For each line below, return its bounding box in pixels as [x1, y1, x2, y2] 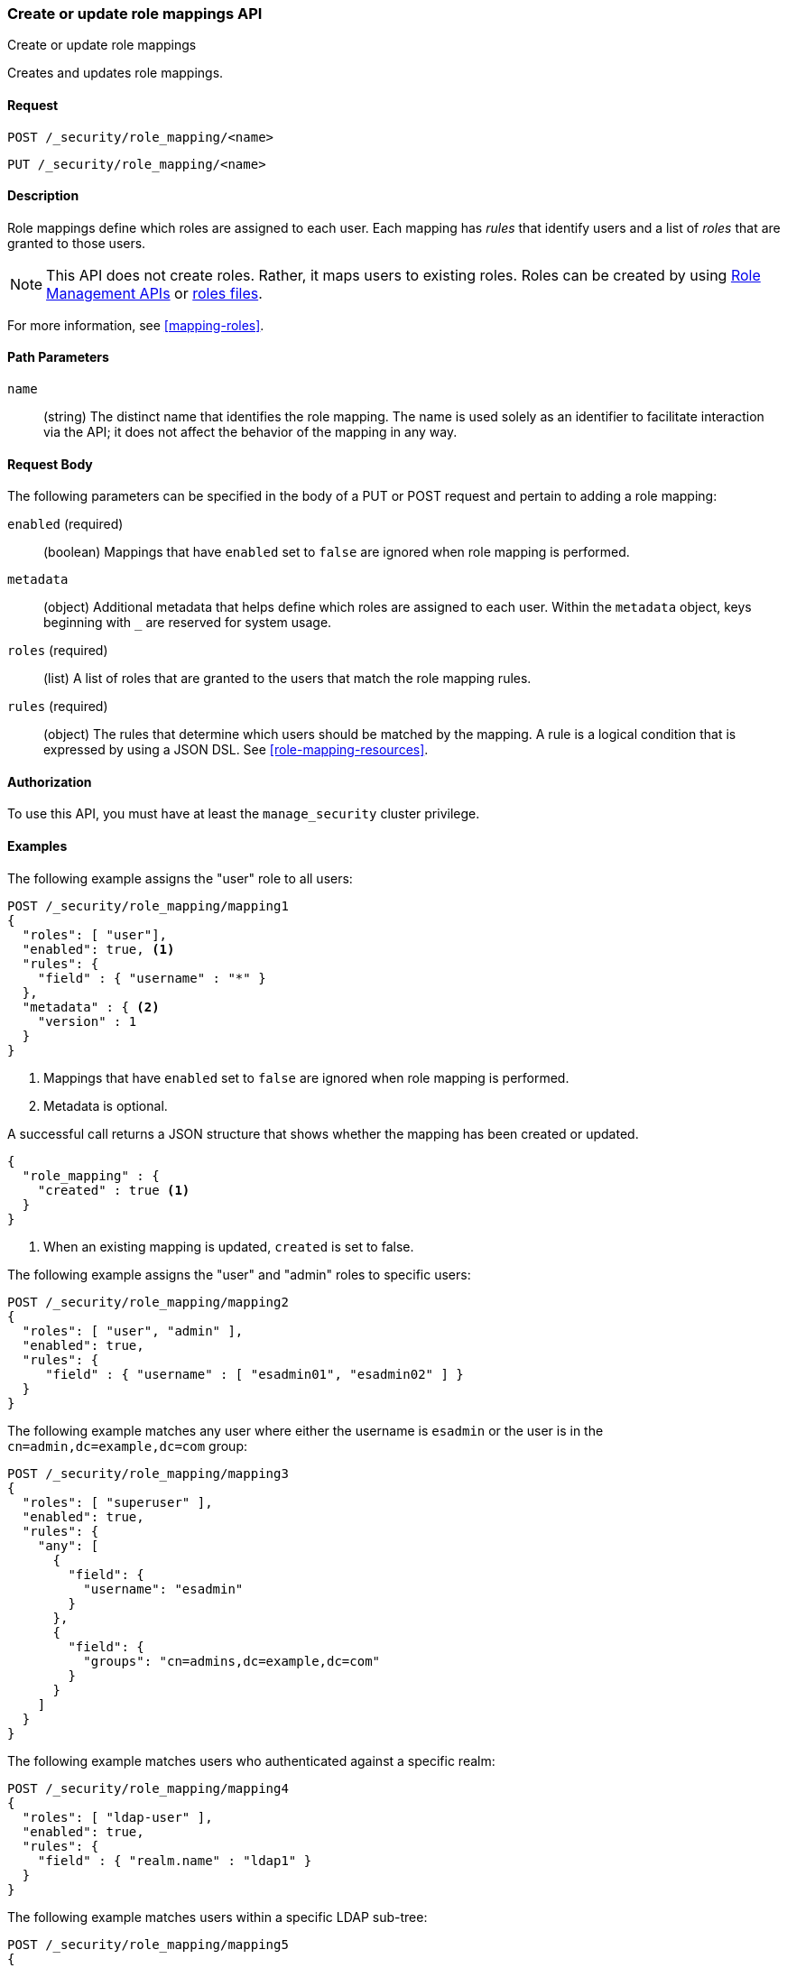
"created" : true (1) [37, 1182, 190, 1197]
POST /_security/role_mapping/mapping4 [7, 1780, 289, 1796]
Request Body [7, 456, 93, 472]
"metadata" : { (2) [22, 999, 160, 1014]
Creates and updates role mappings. [7, 65, 224, 81]
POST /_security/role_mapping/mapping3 [7, 1465, 289, 1481]
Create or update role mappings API [7, 5, 263, 23]
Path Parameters [7, 349, 109, 365]
